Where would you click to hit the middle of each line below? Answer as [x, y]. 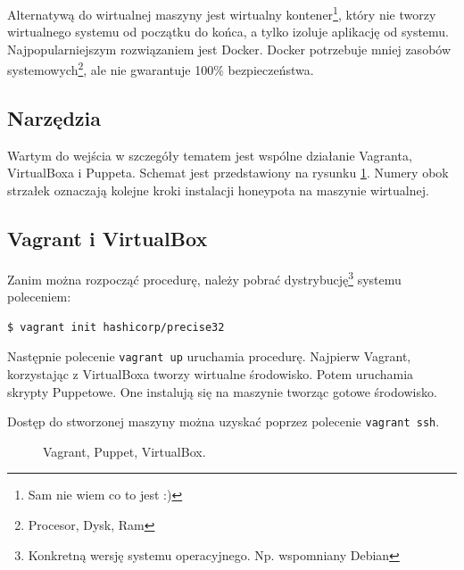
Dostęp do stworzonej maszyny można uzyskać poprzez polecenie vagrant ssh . [224, 421]
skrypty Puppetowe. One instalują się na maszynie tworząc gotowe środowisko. [222, 391]
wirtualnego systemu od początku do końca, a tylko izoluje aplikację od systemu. [228, 32]
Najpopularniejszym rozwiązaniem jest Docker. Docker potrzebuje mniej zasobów [229, 49]
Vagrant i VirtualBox [108, 239]
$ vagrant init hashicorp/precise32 [116, 327]
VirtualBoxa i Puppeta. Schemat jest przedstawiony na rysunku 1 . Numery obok [228, 173]
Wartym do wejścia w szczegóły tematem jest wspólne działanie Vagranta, [210, 155]
